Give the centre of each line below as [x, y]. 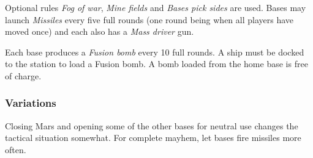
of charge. [23, 75]
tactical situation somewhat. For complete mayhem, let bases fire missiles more [153, 138]
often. [16, 149]
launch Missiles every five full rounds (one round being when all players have [149, 19]
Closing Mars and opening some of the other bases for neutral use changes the [152, 125]
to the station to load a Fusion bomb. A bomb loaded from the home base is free [156, 64]
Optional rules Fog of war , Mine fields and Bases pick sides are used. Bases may [156, 7]
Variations [31, 103]
